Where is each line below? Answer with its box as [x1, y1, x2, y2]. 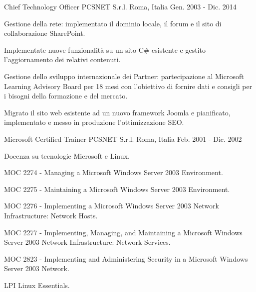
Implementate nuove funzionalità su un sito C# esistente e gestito [4, 44, 206, 55]
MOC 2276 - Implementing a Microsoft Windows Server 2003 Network [4, 200, 219, 211]
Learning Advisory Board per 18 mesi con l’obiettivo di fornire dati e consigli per [4, 81, 253, 91]
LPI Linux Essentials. [4, 280, 70, 290]
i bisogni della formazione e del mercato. [4, 91, 128, 101]
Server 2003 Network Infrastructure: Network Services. [4, 237, 171, 247]
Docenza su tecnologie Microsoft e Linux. [4, 150, 130, 161]
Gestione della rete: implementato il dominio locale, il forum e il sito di [4, 18, 222, 28]
